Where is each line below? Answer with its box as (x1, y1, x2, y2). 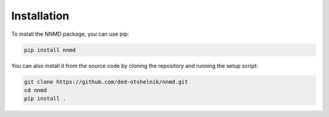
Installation (11, 9, 69, 22)
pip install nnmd (24, 46, 76, 53)
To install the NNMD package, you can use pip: (11, 30, 129, 38)
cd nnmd (24, 87, 47, 93)
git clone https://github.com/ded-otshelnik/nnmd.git (24, 78, 188, 85)
